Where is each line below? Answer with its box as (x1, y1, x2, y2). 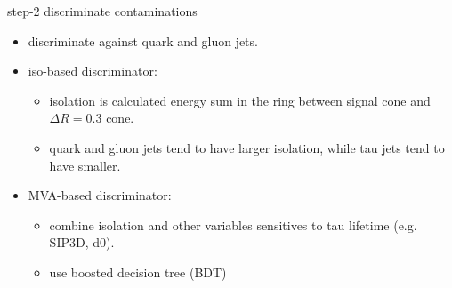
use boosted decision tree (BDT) (49, 262, 227, 281)
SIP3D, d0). (49, 233, 115, 252)
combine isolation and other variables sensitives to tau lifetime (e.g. (49, 215, 417, 234)
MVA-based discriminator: (28, 186, 172, 204)
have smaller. (49, 156, 121, 174)
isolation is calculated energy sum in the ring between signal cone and (49, 91, 431, 109)
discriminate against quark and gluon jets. (28, 31, 258, 50)
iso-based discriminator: (28, 61, 157, 80)
